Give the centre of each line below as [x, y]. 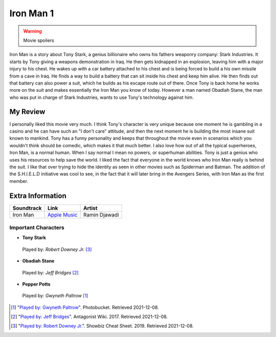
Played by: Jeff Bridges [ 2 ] [50, 272]
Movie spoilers [39, 40]
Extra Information [38, 196]
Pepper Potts [36, 284]
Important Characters [37, 227]
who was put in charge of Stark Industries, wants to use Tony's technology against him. [102, 97]
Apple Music [62, 215]
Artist [90, 208]
